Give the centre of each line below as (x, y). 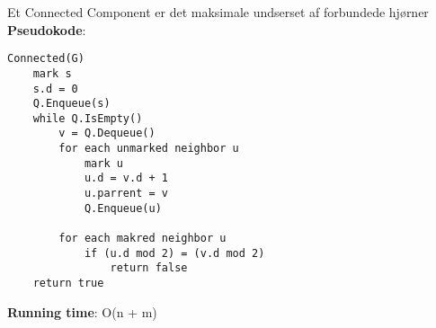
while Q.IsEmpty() (88, 118)
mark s (52, 73)
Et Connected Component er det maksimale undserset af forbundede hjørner (218, 12)
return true (68, 284)
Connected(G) (46, 59)
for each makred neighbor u (142, 239)
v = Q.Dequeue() (107, 133)
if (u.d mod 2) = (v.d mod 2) (174, 253)
